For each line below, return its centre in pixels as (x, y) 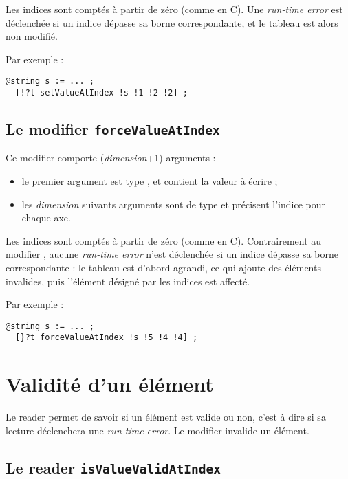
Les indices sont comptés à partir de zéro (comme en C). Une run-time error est (174, 9)
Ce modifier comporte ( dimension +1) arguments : (111, 158)
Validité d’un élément (110, 384)
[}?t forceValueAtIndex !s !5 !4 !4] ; (107, 338)
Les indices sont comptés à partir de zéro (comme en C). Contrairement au (164, 240)
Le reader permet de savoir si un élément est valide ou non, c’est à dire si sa (166, 417)
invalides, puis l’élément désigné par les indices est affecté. (128, 281)
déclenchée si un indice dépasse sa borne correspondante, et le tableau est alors (172, 22)
